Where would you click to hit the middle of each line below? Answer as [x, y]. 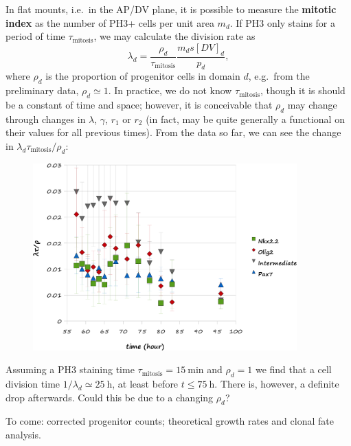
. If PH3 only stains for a [282, 22]
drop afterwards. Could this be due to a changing [110, 397]
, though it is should [303, 90]
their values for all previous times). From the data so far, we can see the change [173, 132]
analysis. [23, 435]
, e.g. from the [279, 76]
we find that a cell [293, 369]
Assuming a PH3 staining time [70, 369]
